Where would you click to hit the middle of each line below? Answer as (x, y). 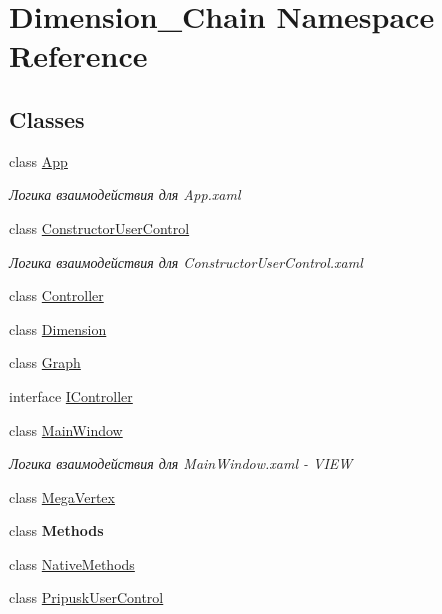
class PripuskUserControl (86, 597)
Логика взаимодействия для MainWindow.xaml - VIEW (181, 463)
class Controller (56, 295)
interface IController (71, 395)
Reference (78, 55)
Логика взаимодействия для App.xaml (125, 194)
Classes (47, 118)
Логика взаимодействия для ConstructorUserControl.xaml (186, 261)
